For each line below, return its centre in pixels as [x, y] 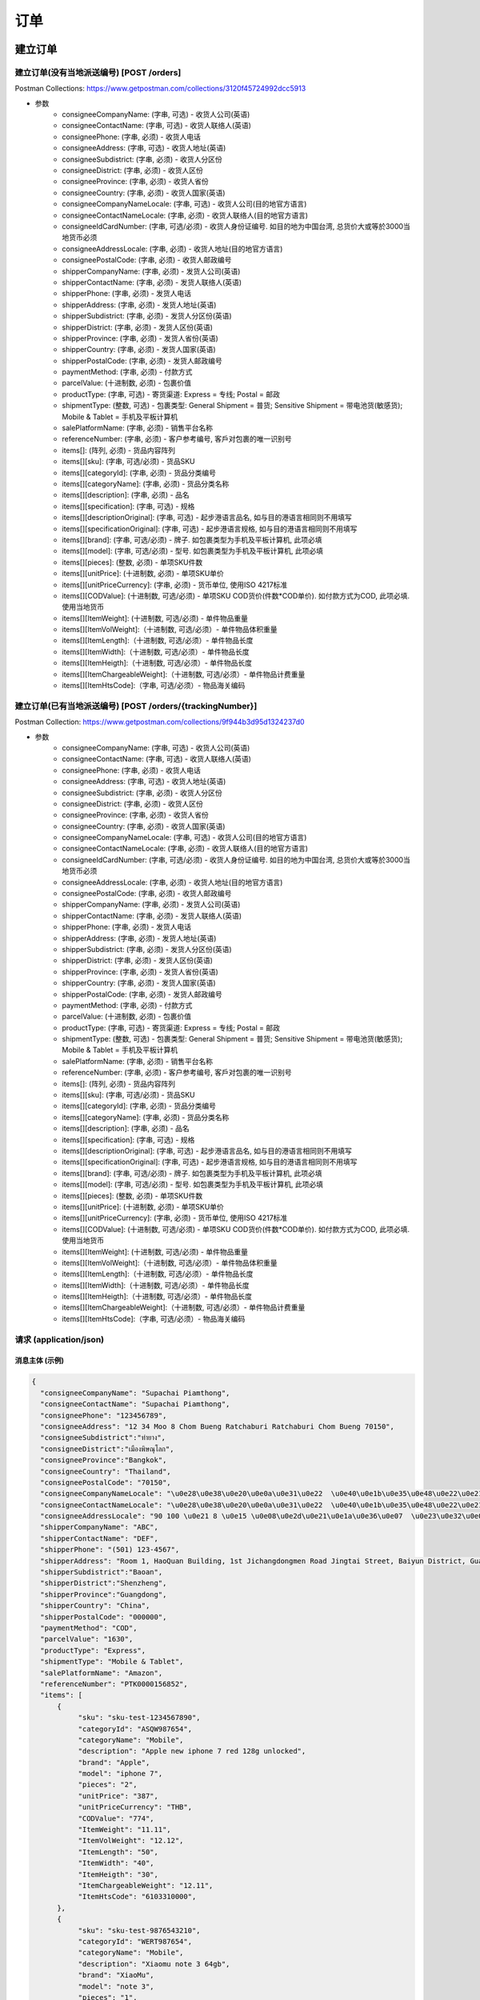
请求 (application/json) [60, 1339]
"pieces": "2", [108, 1785]
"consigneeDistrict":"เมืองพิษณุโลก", [107, 1449]
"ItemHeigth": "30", [118, 1874]
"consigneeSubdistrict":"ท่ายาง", [103, 1438]
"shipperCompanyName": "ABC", [100, 1527]
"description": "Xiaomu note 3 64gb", [154, 1964]
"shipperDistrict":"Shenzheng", [104, 1583]
